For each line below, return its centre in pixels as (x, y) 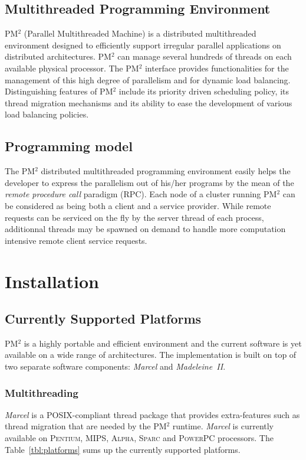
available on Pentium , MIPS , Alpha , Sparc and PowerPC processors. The (139, 438)
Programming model (69, 146)
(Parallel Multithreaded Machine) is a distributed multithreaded (140, 33)
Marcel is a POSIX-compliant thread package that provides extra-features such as (152, 414)
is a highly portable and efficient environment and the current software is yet (163, 343)
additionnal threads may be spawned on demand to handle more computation (145, 229)
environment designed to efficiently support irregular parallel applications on (143, 45)
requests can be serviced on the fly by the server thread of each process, (134, 217)
